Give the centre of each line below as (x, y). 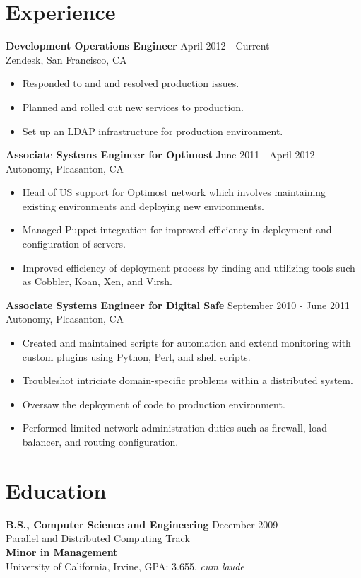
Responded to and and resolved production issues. (131, 83)
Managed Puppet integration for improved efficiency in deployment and (177, 230)
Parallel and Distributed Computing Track (98, 538)
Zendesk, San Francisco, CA (66, 59)
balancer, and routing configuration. (100, 441)
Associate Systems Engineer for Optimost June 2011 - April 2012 (160, 155)
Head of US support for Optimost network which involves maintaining (174, 192)
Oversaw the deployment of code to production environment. (154, 404)
